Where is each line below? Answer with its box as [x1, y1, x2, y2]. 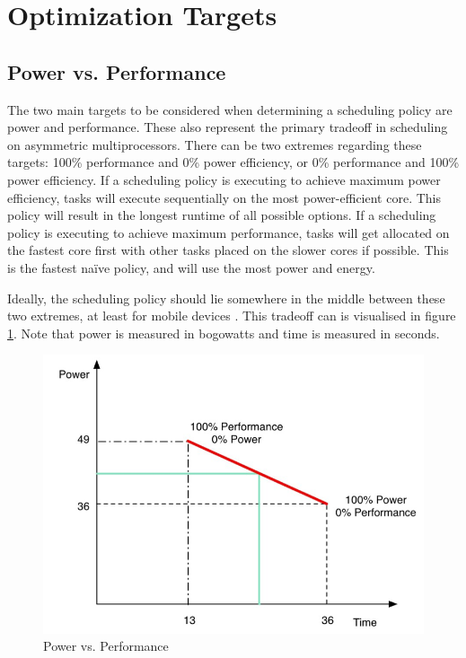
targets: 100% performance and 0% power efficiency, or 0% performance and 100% [7, 153, 460, 171]
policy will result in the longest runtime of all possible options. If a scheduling [7, 206, 436, 224]
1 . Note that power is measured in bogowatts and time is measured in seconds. [7, 323, 440, 342]
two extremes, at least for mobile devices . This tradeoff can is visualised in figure [7, 306, 456, 325]
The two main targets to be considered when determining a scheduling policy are [7, 100, 453, 118]
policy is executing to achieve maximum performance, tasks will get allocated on [7, 223, 450, 241]
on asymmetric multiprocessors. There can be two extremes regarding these [7, 135, 422, 154]
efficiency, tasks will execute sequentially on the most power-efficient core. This [7, 188, 441, 206]
